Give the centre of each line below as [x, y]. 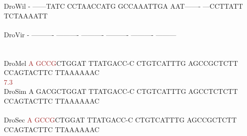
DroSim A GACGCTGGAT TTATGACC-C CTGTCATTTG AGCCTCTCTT [121, 91]
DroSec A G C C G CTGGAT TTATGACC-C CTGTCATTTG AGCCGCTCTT [120, 120]
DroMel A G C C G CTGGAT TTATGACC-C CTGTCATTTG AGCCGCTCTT [121, 63]
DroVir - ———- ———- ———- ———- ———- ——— [90, 34]
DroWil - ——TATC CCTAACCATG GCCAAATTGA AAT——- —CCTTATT [123, 6]
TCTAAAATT [26, 15]
